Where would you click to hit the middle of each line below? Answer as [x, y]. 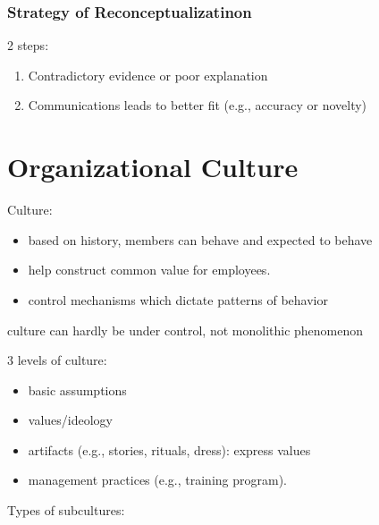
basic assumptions [77, 390]
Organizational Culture [153, 167]
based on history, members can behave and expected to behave [200, 239]
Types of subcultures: [66, 510]
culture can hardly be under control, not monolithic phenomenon [185, 330]
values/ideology [70, 420]
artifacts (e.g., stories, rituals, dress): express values [169, 449]
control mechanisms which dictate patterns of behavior [178, 299]
